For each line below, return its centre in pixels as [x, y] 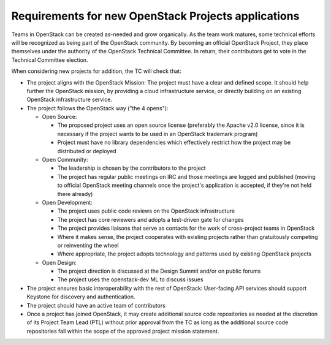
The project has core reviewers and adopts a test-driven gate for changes [151, 219]
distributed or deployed [87, 151]
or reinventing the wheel [88, 245]
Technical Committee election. [50, 60]
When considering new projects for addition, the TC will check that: [97, 71]
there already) [75, 194]
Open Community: [65, 160]
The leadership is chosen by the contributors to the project [131, 168]
